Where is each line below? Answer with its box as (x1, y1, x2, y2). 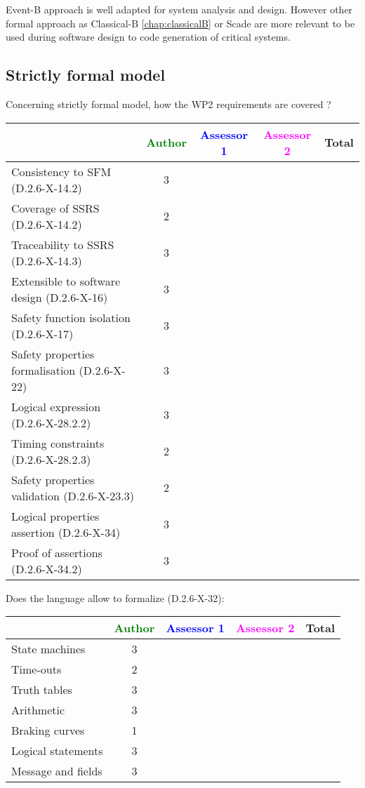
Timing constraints (11, 434, 105, 451)
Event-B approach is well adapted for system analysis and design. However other (6, 2, 353, 16)
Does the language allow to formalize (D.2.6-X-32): (6, 590, 225, 605)
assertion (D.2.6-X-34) (11, 523, 121, 540)
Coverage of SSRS (11, 199, 100, 216)
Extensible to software (11, 272, 121, 289)
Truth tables (11, 681, 72, 698)
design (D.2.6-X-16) (11, 288, 108, 305)
